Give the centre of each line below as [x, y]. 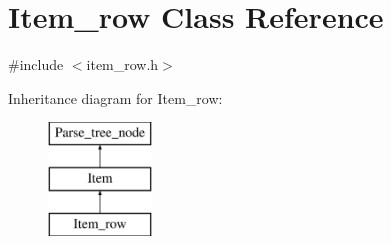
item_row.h [122, 64]
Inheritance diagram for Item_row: [115, 97]
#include [36, 64]
